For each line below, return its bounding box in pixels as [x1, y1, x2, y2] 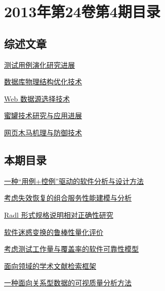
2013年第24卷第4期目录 [4, 1, 160, 22]
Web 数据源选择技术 [4, 93, 70, 104]
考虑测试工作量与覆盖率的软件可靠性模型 [4, 244, 139, 254]
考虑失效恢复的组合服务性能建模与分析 [4, 192, 132, 203]
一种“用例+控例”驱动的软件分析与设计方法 [4, 175, 144, 186]
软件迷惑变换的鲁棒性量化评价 [4, 226, 103, 237]
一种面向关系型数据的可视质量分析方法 [4, 277, 132, 288]
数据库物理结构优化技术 [4, 76, 82, 87]
